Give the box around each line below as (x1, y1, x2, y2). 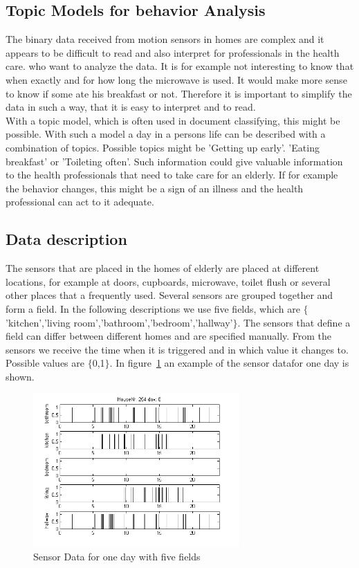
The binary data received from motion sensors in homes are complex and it (6, 32, 324, 46)
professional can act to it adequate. (6, 194, 154, 209)
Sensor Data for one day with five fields (33, 549, 201, 564)
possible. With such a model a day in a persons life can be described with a (6, 127, 326, 141)
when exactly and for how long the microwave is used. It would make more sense (6, 72, 347, 86)
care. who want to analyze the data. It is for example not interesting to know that (6, 59, 354, 73)
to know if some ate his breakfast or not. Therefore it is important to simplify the (6, 86, 352, 100)
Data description (6, 228, 127, 250)
